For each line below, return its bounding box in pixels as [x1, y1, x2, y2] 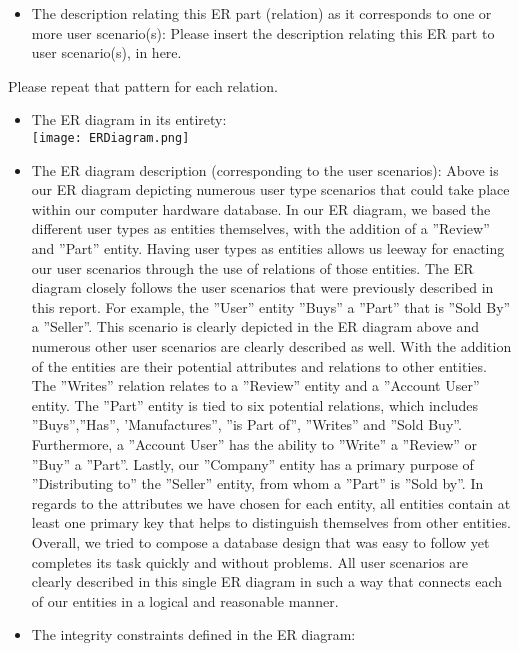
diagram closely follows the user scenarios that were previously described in [31, 277, 494, 298]
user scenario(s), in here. [31, 42, 182, 63]
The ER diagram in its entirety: [31, 109, 227, 130]
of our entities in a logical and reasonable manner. [31, 590, 339, 611]
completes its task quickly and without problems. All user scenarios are [31, 551, 469, 572]
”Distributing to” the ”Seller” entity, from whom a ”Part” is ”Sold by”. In [31, 473, 484, 494]
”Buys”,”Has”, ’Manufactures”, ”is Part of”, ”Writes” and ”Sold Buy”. [31, 414, 462, 435]
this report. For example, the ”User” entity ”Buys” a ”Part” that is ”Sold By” [31, 296, 511, 317]
